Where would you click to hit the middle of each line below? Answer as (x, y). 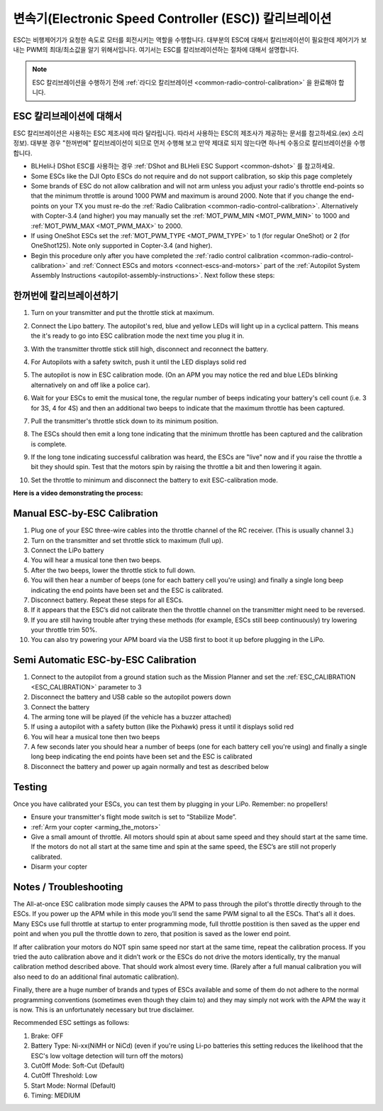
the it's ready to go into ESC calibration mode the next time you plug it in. (138, 336)
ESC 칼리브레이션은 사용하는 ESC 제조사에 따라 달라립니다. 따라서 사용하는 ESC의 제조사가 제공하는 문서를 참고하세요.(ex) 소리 (189, 133)
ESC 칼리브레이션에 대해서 (68, 116)
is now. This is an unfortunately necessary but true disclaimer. (104, 1009)
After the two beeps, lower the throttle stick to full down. (113, 570)
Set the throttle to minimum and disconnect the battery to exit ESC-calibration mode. (154, 480)
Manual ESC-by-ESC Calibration (86, 514)
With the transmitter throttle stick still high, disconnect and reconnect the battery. (150, 349)
